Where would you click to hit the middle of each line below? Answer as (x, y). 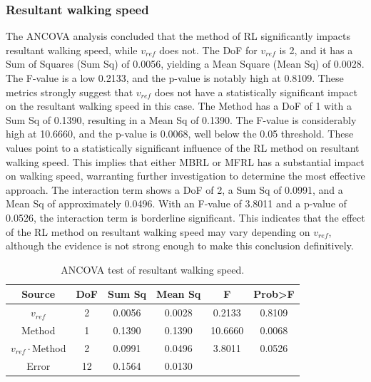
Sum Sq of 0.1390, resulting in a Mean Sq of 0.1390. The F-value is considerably (181, 119)
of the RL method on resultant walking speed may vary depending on (158, 231)
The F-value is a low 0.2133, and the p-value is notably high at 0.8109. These (175, 78)
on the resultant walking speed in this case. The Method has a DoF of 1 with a (179, 106)
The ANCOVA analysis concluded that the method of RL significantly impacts (178, 36)
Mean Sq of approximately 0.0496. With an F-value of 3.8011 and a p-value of (176, 203)
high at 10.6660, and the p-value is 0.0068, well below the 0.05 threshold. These (180, 134)
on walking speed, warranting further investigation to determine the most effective (185, 176)
